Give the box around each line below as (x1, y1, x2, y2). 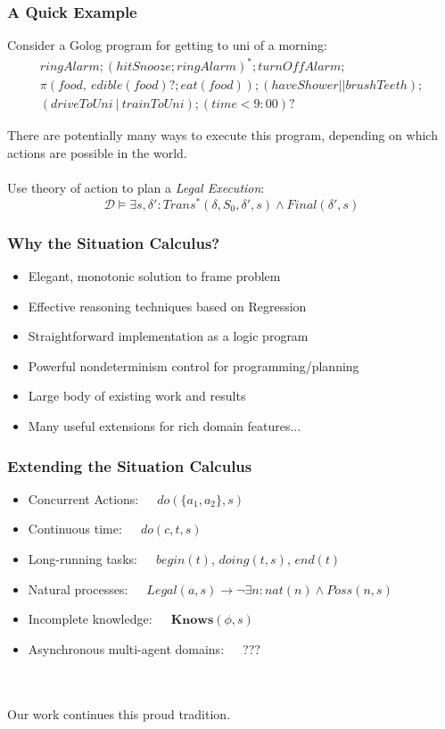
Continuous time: (28, 519, 122, 538)
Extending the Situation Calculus (7, 454, 252, 476)
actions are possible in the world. (7, 144, 187, 162)
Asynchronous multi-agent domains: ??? (28, 639, 260, 658)
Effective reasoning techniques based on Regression (28, 296, 307, 315)
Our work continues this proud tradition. (7, 704, 231, 723)
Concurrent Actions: (28, 489, 139, 508)
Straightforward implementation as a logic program (28, 327, 309, 345)
